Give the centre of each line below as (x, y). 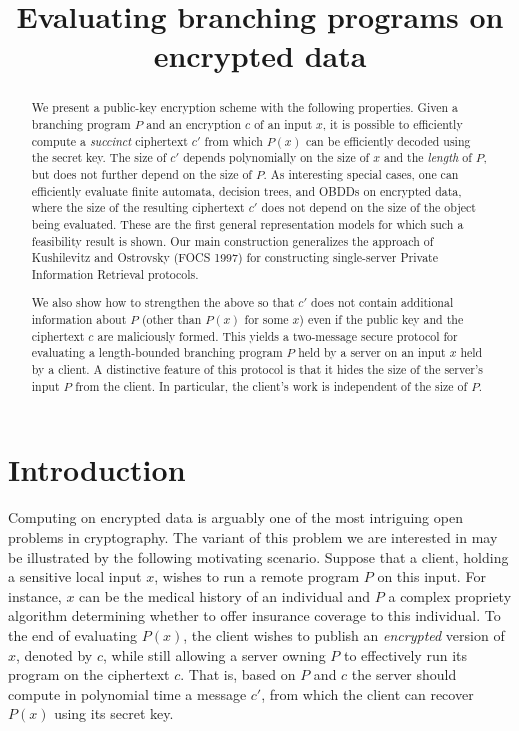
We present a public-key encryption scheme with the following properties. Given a (244, 107)
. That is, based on (238, 674)
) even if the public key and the (381, 319)
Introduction (97, 469)
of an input (283, 124)
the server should (404, 674)
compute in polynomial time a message (127, 693)
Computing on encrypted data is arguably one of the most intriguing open (235, 517)
